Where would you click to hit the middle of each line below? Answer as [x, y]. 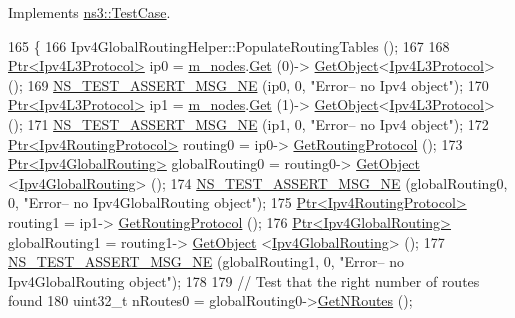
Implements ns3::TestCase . [89, 12]
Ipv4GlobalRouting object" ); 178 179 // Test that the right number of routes [244, 280]
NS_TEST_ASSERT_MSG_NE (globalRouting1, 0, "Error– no [206, 261]
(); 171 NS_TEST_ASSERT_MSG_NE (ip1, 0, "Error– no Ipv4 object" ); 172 [248, 123]
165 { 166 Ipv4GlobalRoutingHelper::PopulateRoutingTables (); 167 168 [229, 45]
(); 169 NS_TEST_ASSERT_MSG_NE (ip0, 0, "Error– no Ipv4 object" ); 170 [248, 84]
